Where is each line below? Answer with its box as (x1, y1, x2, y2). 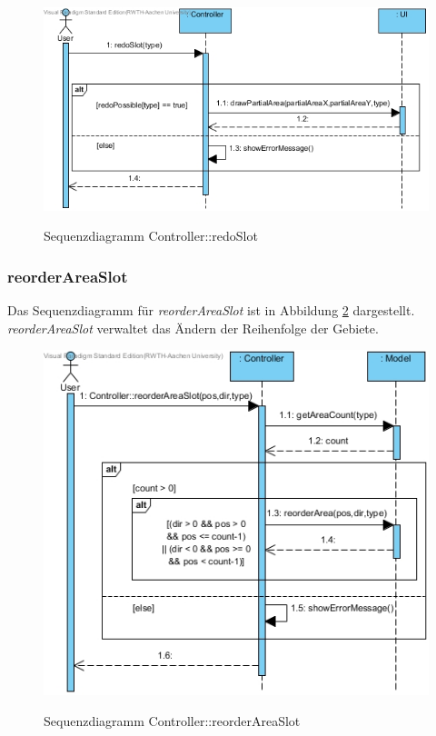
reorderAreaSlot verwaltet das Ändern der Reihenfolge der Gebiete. (7, 318, 379, 337)
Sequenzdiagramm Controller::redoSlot (44, 226, 258, 245)
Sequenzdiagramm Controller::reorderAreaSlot (44, 711, 301, 730)
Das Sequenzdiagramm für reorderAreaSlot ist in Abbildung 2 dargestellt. (7, 301, 415, 320)
